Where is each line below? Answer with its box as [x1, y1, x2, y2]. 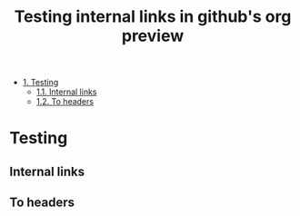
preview [121, 25, 185, 46]
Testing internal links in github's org [14, 6, 292, 27]
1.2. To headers [35, 96, 94, 107]
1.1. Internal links [35, 86, 97, 97]
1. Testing [22, 77, 59, 88]
